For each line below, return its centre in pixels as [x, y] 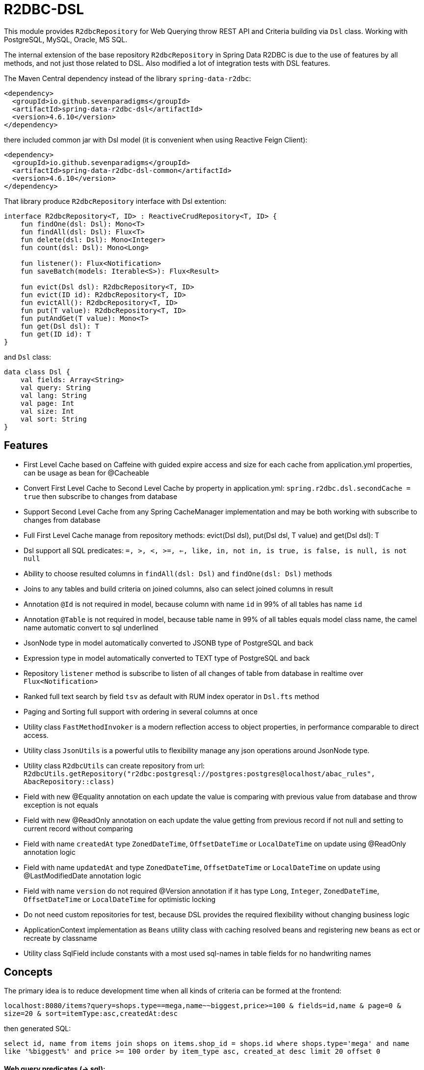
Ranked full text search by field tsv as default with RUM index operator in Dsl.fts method [172, 696]
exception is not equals [61, 805]
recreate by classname [60, 938]
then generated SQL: [38, 1029]
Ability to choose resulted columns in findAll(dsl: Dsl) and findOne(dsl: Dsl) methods [178, 573]
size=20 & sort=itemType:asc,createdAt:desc [91, 1014]
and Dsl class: [27, 357]
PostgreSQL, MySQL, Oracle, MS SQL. [66, 39]
